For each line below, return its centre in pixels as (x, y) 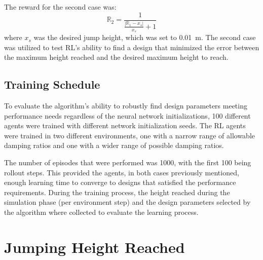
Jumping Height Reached (95, 247)
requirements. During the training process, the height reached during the (117, 192)
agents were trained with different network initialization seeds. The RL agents (125, 125)
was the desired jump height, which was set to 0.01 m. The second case (145, 37)
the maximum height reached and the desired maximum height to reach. (116, 57)
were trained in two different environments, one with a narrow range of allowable (129, 135)
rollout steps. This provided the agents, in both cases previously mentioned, (122, 172)
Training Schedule (52, 84)
